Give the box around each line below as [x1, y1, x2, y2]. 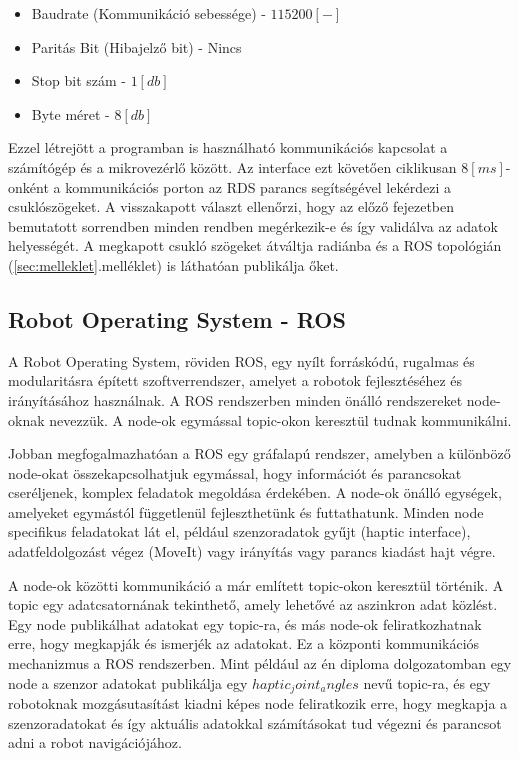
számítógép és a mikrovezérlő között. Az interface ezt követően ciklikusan [8, 156, 457, 177]
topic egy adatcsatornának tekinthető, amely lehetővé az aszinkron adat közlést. [8, 594, 498, 615]
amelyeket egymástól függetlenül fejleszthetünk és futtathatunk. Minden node [8, 501, 484, 522]
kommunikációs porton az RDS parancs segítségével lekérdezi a [65, 176, 451, 197]
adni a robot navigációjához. [8, 732, 182, 753]
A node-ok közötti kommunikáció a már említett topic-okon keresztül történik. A [8, 574, 504, 595]
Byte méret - [31, 103, 110, 124]
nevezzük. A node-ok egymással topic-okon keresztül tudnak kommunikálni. [49, 409, 512, 430]
